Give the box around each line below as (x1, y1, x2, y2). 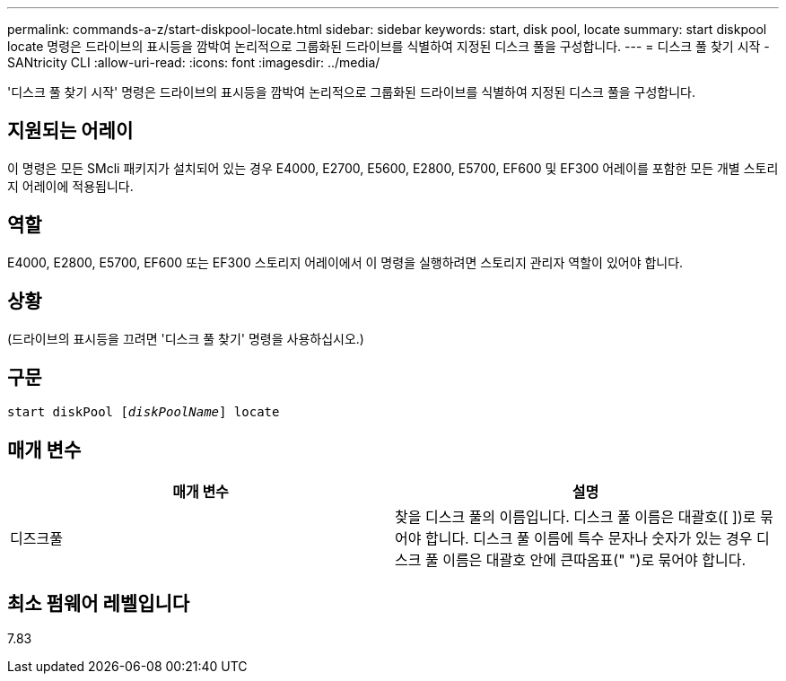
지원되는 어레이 (7, 119, 134, 143)
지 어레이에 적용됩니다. (7, 178, 134, 194)
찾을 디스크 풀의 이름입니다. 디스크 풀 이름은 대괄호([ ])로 (395, 508, 756, 527)
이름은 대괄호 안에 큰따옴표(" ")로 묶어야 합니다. (442, 551, 747, 570)
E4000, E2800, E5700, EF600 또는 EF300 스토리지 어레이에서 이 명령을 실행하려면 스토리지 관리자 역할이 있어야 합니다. (7, 254, 684, 270)
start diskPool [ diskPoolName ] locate (7, 405, 280, 420)
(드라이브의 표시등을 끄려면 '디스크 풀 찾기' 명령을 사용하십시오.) (7, 330, 364, 346)
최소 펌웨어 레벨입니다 (7, 591, 190, 615)
